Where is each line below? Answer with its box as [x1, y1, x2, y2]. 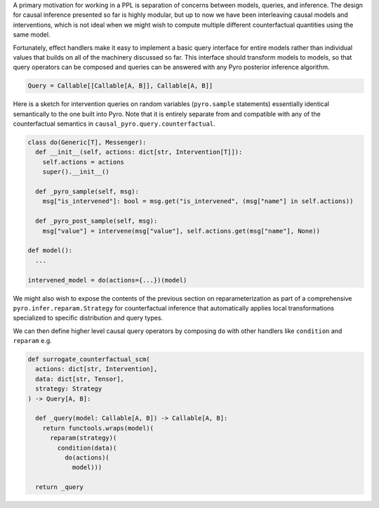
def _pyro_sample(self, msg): [35, 188, 140, 196]
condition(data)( [57, 443, 117, 452]
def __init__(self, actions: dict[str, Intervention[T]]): [35, 148, 243, 156]
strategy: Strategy [35, 385, 102, 393]
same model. [13, 30, 51, 39]
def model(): [27, 247, 73, 254]
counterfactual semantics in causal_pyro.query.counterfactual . [13, 119, 215, 128]
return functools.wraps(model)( [42, 424, 154, 432]
